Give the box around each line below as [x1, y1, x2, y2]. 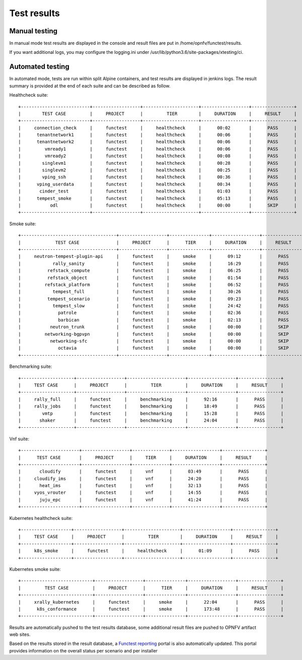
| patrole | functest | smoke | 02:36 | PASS [18, 310, 289, 316]
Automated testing [9, 62, 70, 71]
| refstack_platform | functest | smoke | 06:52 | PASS [18, 282, 289, 287]
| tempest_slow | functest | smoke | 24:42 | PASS [18, 303, 289, 309]
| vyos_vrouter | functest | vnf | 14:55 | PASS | [18, 490, 268, 496]
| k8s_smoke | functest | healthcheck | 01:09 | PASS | [18, 548, 279, 554]
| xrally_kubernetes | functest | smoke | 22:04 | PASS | [18, 599, 284, 605]
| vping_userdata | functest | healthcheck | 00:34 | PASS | [18, 181, 297, 187]
